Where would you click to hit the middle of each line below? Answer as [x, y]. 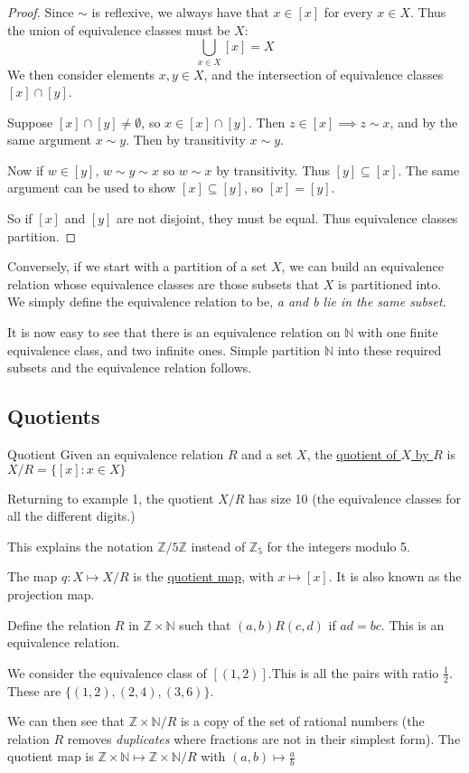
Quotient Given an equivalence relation [116, 454]
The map [33, 576]
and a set [267, 454]
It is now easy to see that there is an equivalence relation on [174, 332]
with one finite [398, 332]
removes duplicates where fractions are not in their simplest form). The [264, 738]
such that [205, 624]
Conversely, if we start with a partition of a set [137, 266]
